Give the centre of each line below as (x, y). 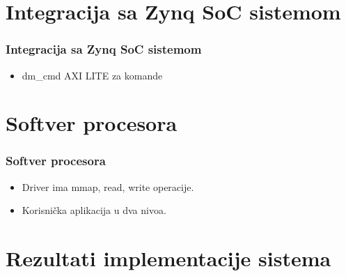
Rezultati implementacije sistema (168, 258)
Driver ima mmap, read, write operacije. (108, 186)
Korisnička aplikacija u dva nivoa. (94, 210)
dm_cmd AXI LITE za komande (92, 75)
